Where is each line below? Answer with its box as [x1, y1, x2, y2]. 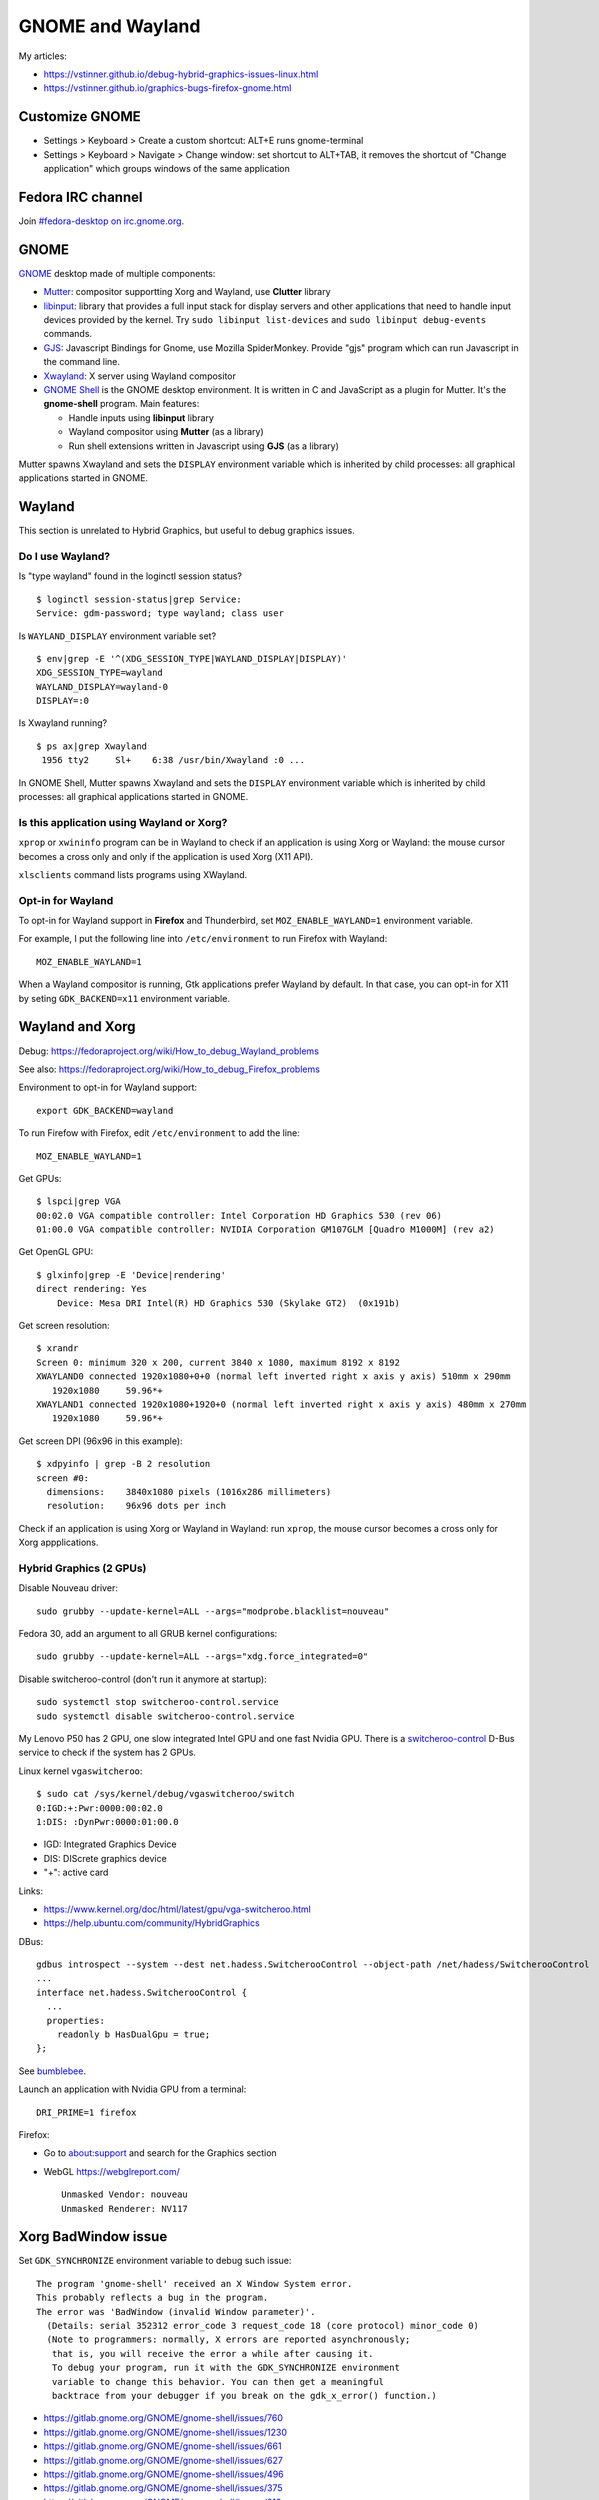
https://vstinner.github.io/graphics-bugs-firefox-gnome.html [43, 82, 292, 94]
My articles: [18, 50, 67, 62]
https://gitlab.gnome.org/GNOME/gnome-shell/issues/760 [43, 2412, 284, 2424]
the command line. [43, 356, 120, 368]
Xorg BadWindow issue [18, 2228, 168, 2245]
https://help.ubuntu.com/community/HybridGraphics [43, 1917, 260, 1929]
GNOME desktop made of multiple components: [18, 267, 216, 279]
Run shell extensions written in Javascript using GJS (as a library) [68, 440, 339, 452]
